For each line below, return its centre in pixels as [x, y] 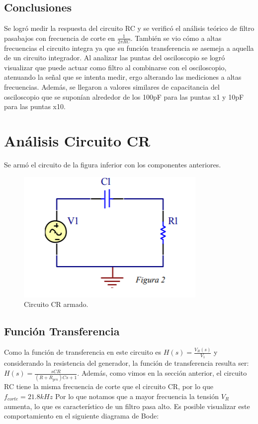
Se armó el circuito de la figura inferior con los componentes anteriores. [113, 164]
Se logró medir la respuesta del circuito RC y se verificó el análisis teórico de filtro [129, 28]
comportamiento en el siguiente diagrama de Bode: [82, 416]
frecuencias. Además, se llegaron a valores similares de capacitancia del [112, 87]
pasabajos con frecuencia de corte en [60, 38]
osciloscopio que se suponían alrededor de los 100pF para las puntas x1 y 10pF [124, 96]
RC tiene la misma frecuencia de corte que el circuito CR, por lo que [109, 386]
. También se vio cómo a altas [176, 38]
